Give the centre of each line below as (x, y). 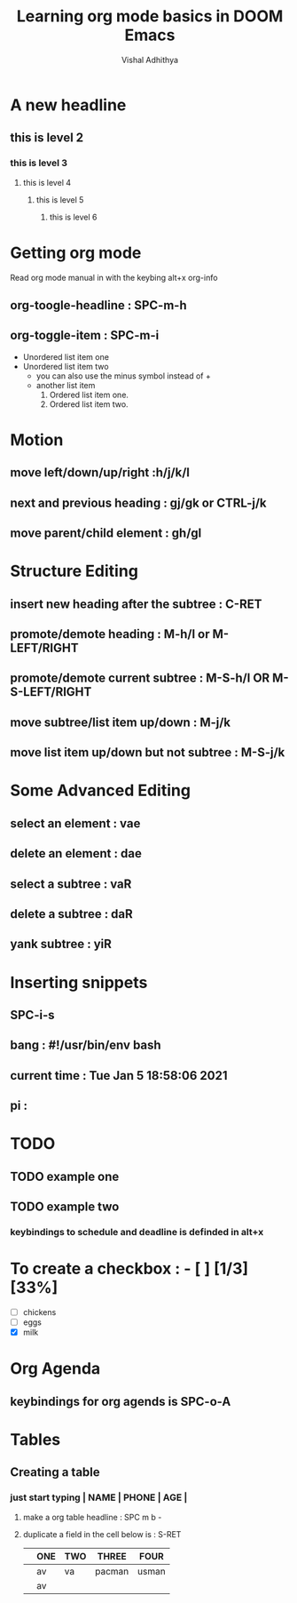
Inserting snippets (79, 982)
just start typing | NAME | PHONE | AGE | (99, 1497)
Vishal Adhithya (150, 60)
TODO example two (65, 1207)
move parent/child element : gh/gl (106, 534)
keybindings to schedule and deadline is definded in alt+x (137, 1232)
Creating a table (55, 1472)
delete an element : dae (76, 853)
